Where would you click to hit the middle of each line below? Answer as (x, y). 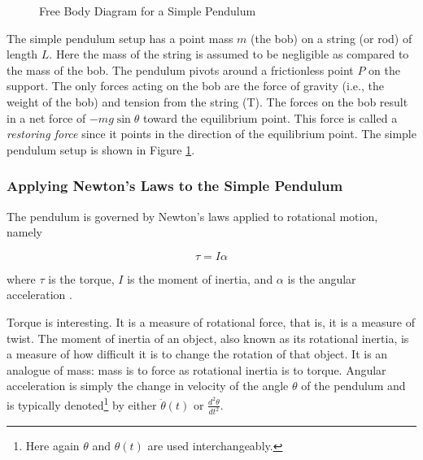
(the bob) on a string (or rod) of (331, 38)
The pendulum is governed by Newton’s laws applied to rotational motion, (192, 216)
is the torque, (81, 278)
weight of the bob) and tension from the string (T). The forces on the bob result (207, 101)
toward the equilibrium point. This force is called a (270, 117)
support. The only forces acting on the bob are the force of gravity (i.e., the (195, 86)
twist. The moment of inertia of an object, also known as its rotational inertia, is (208, 338)
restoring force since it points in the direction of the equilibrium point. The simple (211, 134)
